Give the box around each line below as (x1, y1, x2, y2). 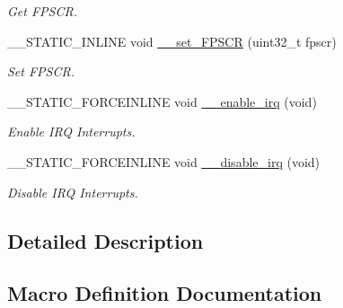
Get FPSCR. (7, 2, 77, 20)
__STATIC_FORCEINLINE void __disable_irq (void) (7, 152, 321, 171)
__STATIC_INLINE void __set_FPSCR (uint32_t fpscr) (7, 31, 337, 50)
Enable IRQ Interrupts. (7, 122, 136, 141)
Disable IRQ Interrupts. (7, 182, 138, 201)
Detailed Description (7, 226, 204, 254)
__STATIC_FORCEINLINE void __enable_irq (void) (7, 92, 317, 110)
